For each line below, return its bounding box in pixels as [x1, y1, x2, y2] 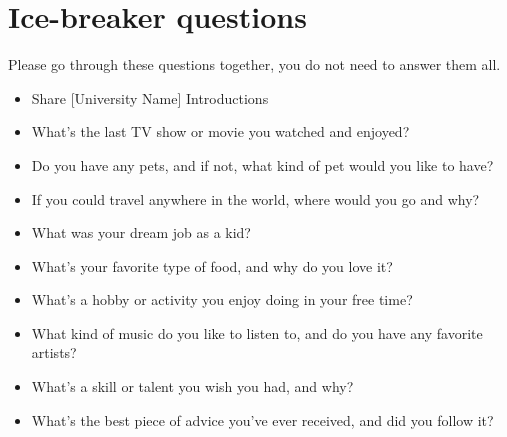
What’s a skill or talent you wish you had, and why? [31, 376, 354, 397]
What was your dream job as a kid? [31, 222, 251, 243]
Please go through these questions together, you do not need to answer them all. [8, 54, 501, 75]
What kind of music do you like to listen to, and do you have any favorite [31, 322, 483, 343]
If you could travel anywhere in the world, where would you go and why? [31, 188, 480, 209]
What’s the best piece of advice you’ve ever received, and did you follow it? [31, 409, 494, 430]
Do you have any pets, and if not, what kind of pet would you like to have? [31, 154, 494, 175]
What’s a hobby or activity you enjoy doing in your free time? [31, 289, 413, 310]
